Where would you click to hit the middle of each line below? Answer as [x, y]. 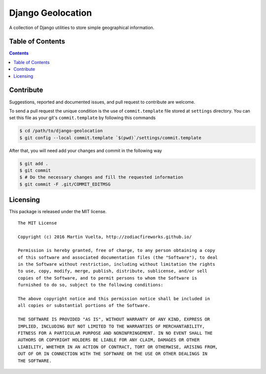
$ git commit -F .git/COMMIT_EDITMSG [65, 184]
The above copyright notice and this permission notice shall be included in [114, 299]
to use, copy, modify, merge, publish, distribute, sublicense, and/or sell [113, 271]
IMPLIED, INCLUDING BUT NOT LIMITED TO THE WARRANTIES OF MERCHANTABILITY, [111, 326]
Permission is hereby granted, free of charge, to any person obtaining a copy [116, 250]
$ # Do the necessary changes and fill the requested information [101, 177]
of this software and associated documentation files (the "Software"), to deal [118, 257]
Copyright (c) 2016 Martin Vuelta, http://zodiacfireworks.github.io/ [105, 237]
